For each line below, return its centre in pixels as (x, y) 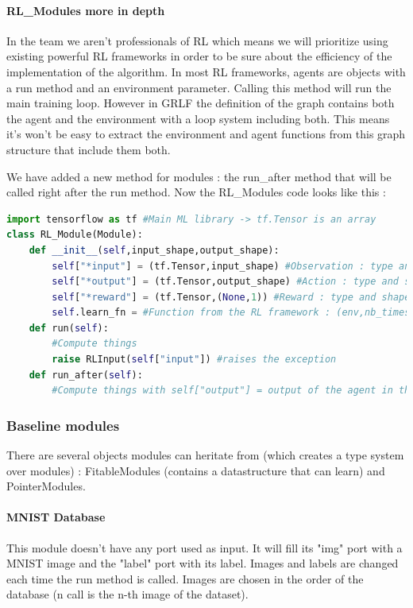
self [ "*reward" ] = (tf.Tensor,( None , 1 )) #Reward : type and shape (231, 297)
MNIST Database (56, 517)
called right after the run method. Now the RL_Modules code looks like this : (196, 192)
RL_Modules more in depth (86, 10)
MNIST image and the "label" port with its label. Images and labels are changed (203, 563)
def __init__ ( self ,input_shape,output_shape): (154, 250)
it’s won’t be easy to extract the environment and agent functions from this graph (206, 134)
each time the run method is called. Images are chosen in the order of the (185, 578)
